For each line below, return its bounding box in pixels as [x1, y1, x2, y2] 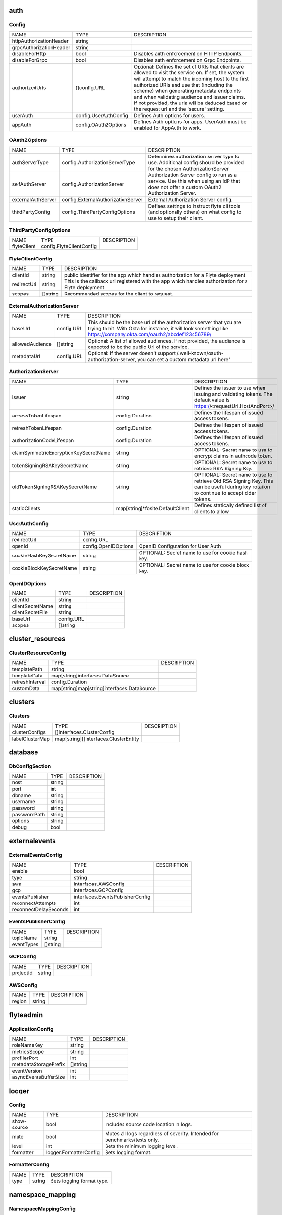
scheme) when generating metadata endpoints [134, 87, 241, 94]
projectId [12, 970, 33, 976]
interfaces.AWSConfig [73, 881, 125, 887]
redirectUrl [12, 537, 37, 543]
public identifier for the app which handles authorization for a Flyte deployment [64, 272, 246, 278]
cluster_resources [9, 635, 66, 643]
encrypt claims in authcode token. [194, 452, 272, 459]
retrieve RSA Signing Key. [194, 465, 253, 471]
